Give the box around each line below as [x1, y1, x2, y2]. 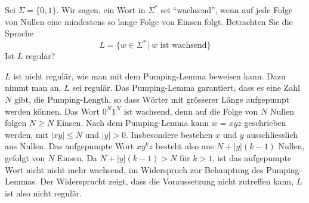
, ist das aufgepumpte [212, 152, 292, 164]
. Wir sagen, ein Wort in [56, 4, 146, 16]
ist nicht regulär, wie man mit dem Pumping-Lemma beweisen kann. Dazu [13, 69, 286, 82]
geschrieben [244, 116, 286, 129]
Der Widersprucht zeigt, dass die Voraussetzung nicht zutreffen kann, [40, 175, 294, 187]
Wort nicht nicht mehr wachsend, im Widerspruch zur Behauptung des [5, 163, 264, 176]
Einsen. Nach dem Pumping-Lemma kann [56, 116, 209, 129]
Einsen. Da [57, 152, 97, 164]
